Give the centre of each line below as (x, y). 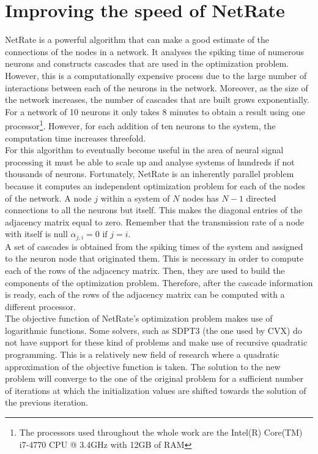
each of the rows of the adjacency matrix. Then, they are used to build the (145, 270)
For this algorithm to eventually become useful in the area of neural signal (144, 150)
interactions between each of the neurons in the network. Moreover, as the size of (157, 87)
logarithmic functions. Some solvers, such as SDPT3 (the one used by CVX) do (153, 330)
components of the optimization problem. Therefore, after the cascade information (159, 282)
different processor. (40, 306)
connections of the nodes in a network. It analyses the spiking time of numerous (154, 51)
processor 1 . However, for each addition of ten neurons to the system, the (140, 125)
